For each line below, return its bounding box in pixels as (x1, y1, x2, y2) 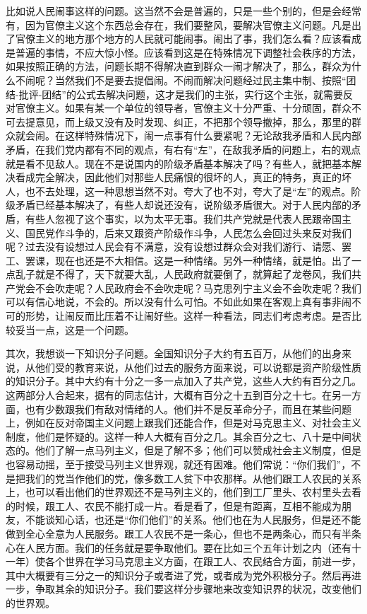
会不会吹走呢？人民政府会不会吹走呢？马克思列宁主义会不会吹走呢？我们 (25, 280, 361, 295)
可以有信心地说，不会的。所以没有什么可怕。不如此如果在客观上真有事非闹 (6, 294, 351, 309)
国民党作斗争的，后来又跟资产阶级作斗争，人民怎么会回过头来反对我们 (25, 225, 351, 240)
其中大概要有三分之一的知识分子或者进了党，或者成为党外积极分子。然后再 (6, 567, 351, 582)
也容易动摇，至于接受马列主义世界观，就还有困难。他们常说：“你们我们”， (6, 457, 351, 471)
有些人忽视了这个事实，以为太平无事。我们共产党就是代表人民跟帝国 (25, 211, 342, 226)
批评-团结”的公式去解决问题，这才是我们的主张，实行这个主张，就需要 (18, 86, 343, 101)
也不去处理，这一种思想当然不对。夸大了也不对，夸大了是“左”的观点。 (25, 183, 351, 198)
